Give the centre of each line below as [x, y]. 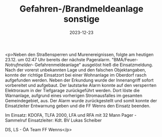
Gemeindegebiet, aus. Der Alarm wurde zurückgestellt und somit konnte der [81, 100]
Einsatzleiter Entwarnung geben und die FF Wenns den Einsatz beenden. [78, 106]
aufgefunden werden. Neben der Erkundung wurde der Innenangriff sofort [79, 80]
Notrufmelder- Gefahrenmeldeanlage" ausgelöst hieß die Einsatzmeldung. [79, 65]
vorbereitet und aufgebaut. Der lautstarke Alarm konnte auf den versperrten [81, 85]
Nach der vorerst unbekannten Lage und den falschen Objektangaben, [76, 70]
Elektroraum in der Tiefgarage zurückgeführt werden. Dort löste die [72, 90]
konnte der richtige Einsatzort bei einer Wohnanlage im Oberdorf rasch [76, 75]
